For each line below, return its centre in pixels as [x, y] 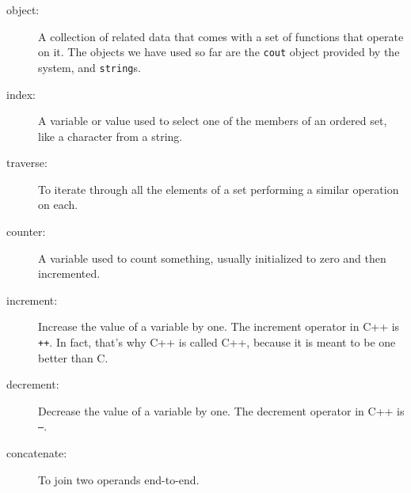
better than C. [73, 357]
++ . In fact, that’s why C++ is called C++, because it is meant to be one [217, 342]
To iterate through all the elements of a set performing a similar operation [219, 189]
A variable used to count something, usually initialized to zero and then [212, 258]
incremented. [69, 273]
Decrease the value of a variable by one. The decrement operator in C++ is [221, 410]
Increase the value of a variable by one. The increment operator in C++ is [219, 326]
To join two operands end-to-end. [119, 479]
